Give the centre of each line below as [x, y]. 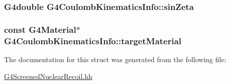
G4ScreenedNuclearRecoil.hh [48, 76]
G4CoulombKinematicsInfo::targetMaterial [93, 41]
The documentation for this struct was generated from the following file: [115, 59]
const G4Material [40, 29]
